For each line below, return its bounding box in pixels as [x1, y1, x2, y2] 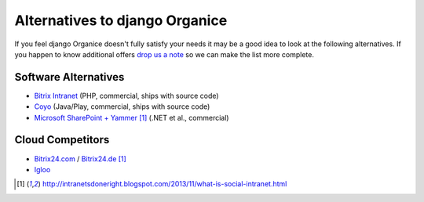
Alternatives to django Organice [14, 12, 228, 29]
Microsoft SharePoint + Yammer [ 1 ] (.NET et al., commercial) [34, 113, 229, 122]
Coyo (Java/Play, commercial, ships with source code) [34, 102, 210, 111]
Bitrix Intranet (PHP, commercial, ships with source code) [34, 91, 219, 100]
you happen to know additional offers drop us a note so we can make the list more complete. [14, 49, 314, 59]
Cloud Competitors [14, 133, 110, 146]
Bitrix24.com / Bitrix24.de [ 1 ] [34, 153, 127, 164]
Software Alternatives [14, 70, 125, 84]
